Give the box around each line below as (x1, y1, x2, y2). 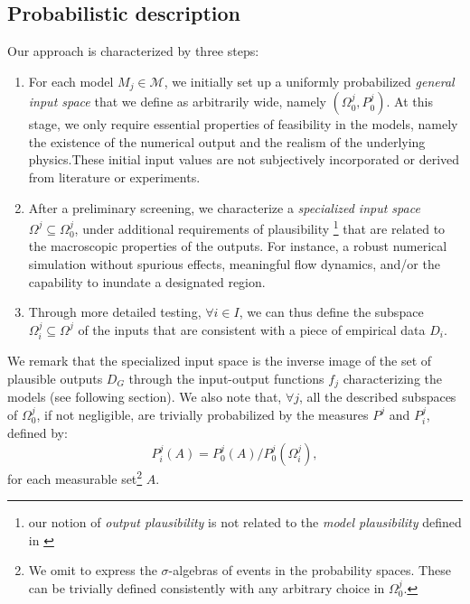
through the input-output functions (128, 368, 324, 387)
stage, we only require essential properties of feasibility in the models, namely (28, 115, 458, 134)
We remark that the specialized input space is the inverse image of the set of (7, 351, 432, 370)
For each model (28, 71, 114, 90)
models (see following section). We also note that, (7, 387, 282, 406)
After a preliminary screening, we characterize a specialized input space (28, 198, 420, 217)
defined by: (7, 423, 68, 442)
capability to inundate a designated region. (28, 272, 266, 291)
